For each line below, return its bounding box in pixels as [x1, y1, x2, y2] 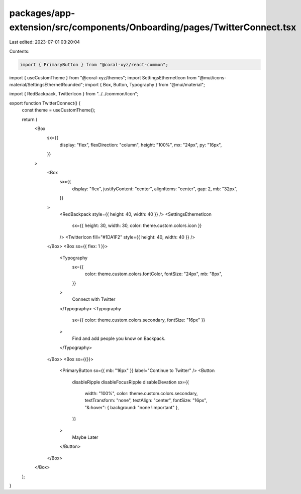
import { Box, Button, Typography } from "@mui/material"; [85, 82, 206, 88]
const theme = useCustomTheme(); [22, 107, 95, 113]
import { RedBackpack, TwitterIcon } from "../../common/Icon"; [9, 91, 139, 97]
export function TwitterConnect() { [9, 100, 81, 106]
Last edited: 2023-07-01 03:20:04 [9, 39, 80, 45]
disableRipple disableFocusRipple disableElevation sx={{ [72, 379, 189, 385]
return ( [22, 116, 38, 122]
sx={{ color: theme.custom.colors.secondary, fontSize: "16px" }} [72, 317, 206, 323]
